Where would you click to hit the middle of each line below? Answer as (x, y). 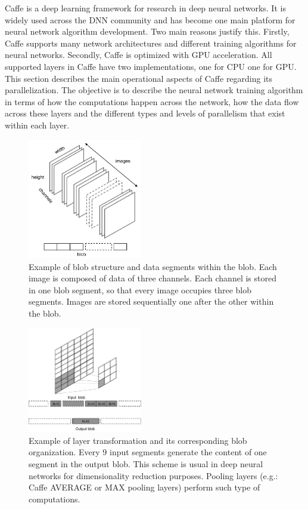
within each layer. (37, 125)
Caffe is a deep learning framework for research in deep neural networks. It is (145, 8)
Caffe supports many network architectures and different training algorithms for (151, 43)
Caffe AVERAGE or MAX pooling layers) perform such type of (144, 487)
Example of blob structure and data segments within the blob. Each (153, 266)
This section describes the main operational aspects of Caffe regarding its (139, 78)
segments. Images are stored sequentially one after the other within (151, 301)
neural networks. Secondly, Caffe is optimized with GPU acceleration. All (139, 55)
